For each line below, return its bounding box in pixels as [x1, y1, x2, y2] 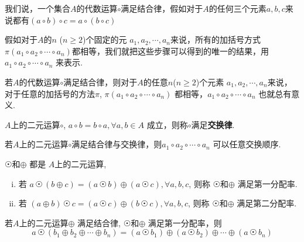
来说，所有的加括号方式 [170, 33, 261, 46]
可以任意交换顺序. [213, 138, 281, 150]
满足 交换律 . [191, 118, 235, 130]
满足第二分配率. [237, 197, 297, 209]
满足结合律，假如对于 [121, 2, 203, 14]
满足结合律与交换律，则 [71, 138, 162, 150]
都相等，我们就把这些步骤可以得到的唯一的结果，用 [71, 44, 269, 57]
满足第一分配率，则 [148, 216, 222, 229]
